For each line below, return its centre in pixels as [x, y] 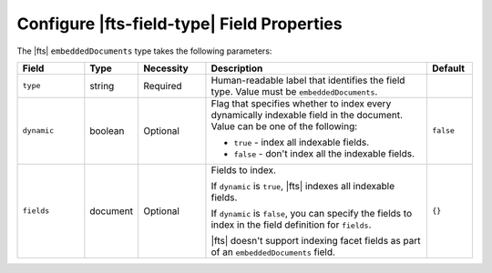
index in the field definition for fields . [291, 225]
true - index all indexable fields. [302, 142]
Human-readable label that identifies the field [308, 80]
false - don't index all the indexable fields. [324, 153]
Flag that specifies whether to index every [301, 103]
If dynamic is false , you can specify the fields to [312, 213]
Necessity [165, 68]
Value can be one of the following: [284, 126]
